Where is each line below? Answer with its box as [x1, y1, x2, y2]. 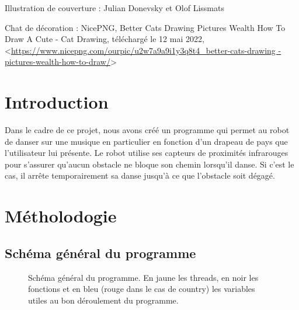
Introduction [5, 90, 109, 114]
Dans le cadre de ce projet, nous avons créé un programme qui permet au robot [5, 124, 290, 136]
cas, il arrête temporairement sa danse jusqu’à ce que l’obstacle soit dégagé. [5, 169, 275, 182]
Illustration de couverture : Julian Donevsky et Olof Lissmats [5, 2, 224, 13]
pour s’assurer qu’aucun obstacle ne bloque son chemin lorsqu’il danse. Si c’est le [5, 158, 294, 170]
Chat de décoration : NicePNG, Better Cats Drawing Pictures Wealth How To [5, 21, 286, 33]
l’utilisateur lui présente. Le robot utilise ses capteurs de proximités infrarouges [5, 147, 288, 159]
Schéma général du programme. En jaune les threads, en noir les [28, 271, 259, 283]
